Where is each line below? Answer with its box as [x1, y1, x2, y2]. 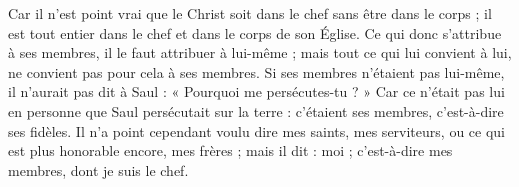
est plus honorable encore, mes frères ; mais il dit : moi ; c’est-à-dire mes [8, 140, 453, 161]
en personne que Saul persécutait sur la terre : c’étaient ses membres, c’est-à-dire [8, 100, 504, 121]
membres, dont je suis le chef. [8, 159, 189, 180]
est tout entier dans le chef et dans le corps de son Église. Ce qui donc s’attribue [8, 22, 502, 43]
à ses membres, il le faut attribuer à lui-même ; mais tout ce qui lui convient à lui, [8, 42, 512, 63]
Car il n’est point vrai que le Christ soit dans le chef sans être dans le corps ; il [8, 3, 492, 23]
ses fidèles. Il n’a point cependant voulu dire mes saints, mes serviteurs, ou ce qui [8, 120, 505, 141]
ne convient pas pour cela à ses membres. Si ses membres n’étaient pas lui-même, [8, 61, 505, 82]
